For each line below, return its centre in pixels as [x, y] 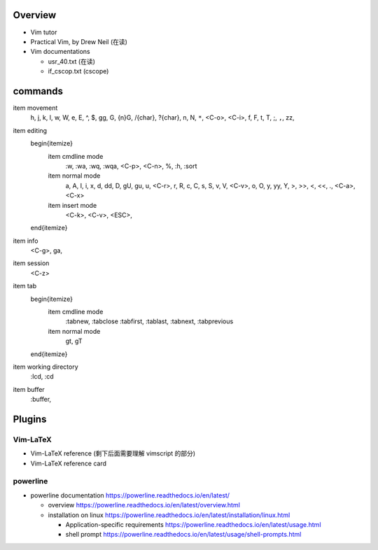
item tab [25, 286]
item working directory [45, 367]
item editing [30, 130]
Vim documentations [60, 52]
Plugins [30, 419]
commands [38, 91]
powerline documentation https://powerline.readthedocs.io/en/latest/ [130, 495]
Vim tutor [44, 32]
